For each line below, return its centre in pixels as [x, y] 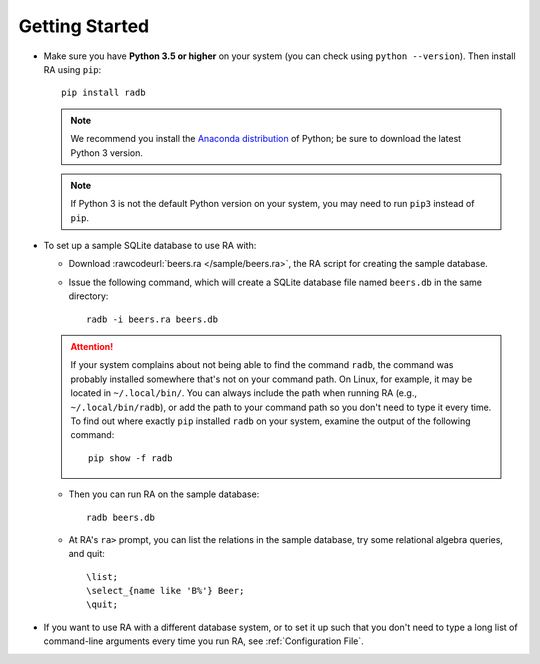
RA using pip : [72, 69]
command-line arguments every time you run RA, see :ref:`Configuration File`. [203, 641]
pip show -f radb [130, 458]
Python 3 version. [107, 152]
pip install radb [103, 93]
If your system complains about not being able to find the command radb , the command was [262, 365]
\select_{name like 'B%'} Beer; [165, 591]
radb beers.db [120, 517]
